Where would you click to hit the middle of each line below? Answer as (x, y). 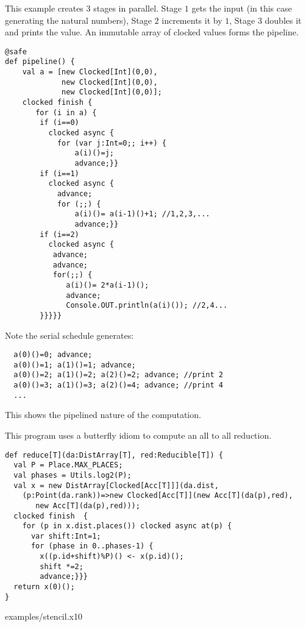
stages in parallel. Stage (138, 8)
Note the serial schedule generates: (69, 335)
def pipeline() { (40, 62)
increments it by (192, 20)
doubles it (283, 20)
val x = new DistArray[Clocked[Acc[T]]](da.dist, (116, 485)
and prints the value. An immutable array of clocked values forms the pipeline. (152, 32)
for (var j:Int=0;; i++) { (112, 143)
